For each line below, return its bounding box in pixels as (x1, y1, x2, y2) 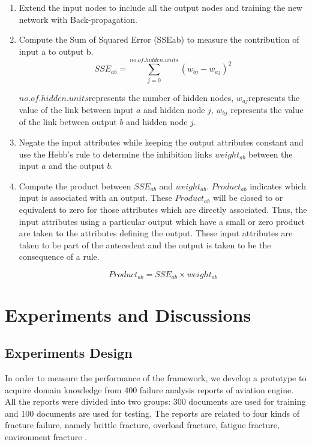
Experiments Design (5, 343, 133, 362)
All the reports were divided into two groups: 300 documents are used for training (5, 395, 306, 408)
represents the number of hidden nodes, (88, 91, 234, 103)
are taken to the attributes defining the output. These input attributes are (19, 227, 293, 239)
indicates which (250, 179, 306, 192)
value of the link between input (19, 103, 134, 115)
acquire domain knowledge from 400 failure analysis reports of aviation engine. (5, 383, 294, 396)
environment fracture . (5, 430, 88, 443)
